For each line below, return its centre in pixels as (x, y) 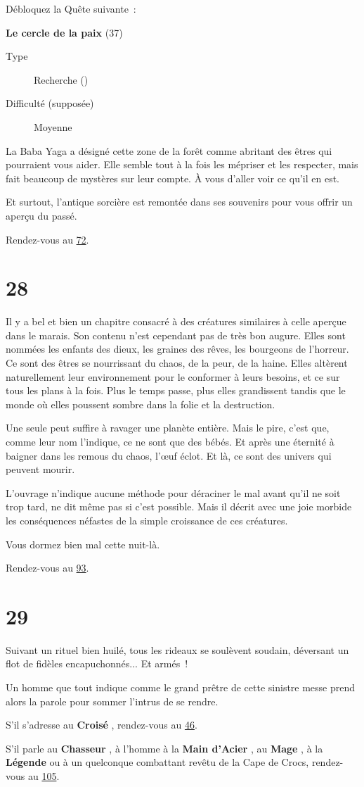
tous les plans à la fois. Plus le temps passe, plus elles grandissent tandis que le (176, 390)
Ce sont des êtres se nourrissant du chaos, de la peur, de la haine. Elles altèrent (177, 363)
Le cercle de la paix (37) (64, 32)
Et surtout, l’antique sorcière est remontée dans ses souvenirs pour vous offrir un (179, 202)
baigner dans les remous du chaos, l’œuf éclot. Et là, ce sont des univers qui (169, 455)
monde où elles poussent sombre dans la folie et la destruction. (141, 404)
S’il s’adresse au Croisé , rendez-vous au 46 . (102, 725)
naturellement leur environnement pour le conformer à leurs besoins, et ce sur (173, 376)
